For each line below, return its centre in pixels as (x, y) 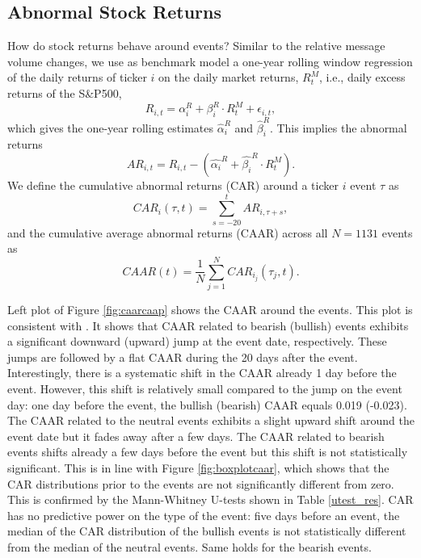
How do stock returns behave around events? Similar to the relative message (196, 46)
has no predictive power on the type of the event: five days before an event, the (204, 515)
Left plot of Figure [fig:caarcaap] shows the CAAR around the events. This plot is (210, 310)
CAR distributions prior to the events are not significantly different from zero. (201, 483)
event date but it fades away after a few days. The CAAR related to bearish (196, 436)
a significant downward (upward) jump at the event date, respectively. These (197, 341)
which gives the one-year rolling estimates (110, 127)
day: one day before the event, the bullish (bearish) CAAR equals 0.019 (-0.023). (207, 404)
